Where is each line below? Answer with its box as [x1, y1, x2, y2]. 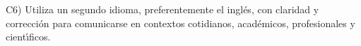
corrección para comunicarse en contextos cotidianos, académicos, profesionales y [6, 15, 355, 30]
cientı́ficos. [6, 29, 51, 44]
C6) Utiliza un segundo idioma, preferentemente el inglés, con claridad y [6, 2, 319, 16]
